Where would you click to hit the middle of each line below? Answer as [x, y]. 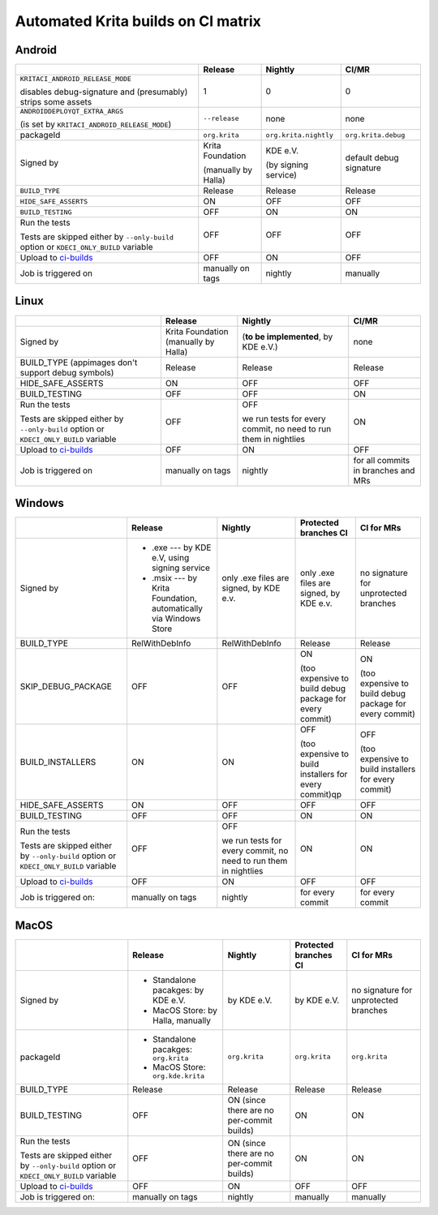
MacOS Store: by [185, 1010]
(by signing [287, 165]
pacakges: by [178, 990]
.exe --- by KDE [181, 547]
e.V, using [170, 558]
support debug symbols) [67, 372]
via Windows [176, 619]
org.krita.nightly [300, 135]
